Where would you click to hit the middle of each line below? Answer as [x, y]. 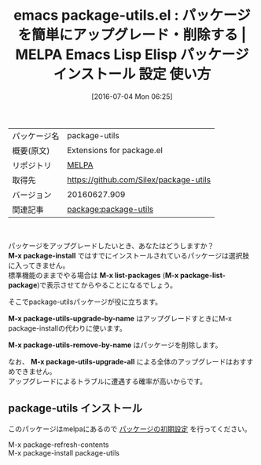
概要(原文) [31, 151]
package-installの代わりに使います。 [68, 328]
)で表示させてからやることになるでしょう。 [107, 285]
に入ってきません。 [39, 265]
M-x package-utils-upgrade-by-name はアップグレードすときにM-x [120, 318]
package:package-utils [110, 209]
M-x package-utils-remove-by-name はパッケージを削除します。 [115, 345]
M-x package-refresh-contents [59, 445]
